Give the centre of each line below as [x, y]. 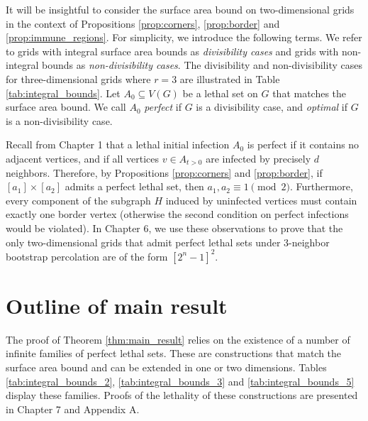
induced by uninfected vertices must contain [261, 200]
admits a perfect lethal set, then [134, 186]
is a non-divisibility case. [59, 120]
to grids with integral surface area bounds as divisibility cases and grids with [172, 51]
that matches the [310, 93]
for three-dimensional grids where [78, 78]
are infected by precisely [258, 158]
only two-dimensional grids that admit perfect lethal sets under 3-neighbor [168, 242]
